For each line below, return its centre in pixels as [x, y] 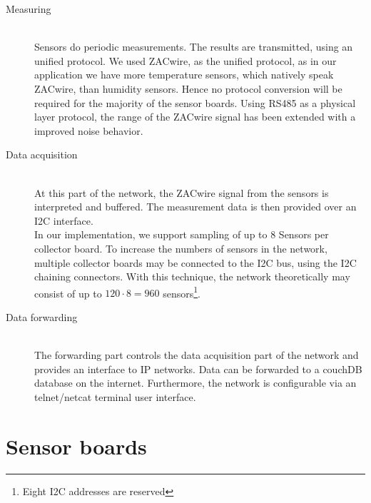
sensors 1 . [182, 292]
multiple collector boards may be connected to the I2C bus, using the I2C [195, 262]
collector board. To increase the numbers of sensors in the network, [181, 248]
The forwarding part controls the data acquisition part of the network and [197, 355]
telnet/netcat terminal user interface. [115, 396]
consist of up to [68, 293]
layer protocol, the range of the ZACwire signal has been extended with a [195, 117]
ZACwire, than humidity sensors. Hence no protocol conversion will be [188, 88]
